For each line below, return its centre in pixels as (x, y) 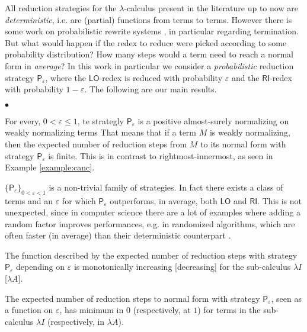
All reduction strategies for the (61, 8)
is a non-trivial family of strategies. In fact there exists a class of (166, 187)
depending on (40, 267)
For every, (23, 120)
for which (79, 200)
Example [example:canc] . (50, 167)
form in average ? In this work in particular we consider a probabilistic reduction (149, 65)
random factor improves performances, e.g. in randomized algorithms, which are (150, 223)
